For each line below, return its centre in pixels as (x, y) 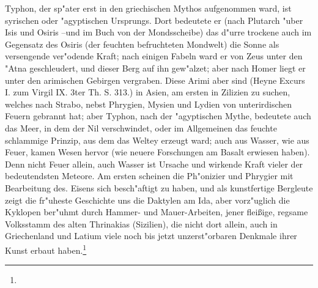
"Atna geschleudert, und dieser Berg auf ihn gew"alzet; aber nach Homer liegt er (155, 68)
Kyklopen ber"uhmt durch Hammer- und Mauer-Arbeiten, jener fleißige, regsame (157, 212)
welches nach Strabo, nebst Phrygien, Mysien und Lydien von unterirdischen (149, 104)
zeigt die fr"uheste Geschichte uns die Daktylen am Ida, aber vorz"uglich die (147, 200)
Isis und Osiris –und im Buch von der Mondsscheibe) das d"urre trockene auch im (158, 32)
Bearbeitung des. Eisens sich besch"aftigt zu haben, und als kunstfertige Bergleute (159, 187)
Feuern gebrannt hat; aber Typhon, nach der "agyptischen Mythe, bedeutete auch (158, 116)
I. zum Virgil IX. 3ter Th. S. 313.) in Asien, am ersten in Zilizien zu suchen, (148, 92)
